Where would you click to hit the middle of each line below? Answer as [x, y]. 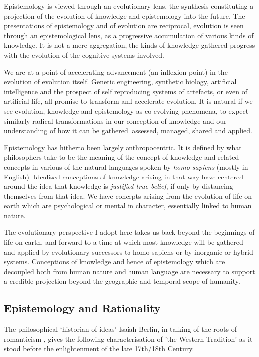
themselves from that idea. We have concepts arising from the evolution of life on [128, 196]
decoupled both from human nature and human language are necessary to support [129, 271]
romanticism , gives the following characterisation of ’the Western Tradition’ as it [128, 338]
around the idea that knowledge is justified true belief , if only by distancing [119, 186]
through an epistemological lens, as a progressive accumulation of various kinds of [129, 35]
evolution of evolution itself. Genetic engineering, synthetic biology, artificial [120, 82]
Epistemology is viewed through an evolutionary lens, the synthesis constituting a [129, 6]
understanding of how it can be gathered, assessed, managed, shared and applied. [128, 130]
